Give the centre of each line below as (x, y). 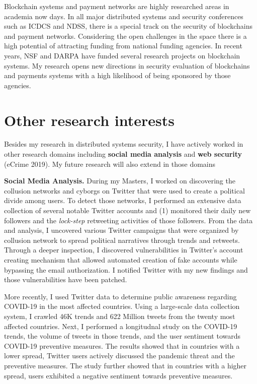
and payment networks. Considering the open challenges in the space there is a (125, 36)
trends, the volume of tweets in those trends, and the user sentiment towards (122, 336)
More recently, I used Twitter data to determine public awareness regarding (120, 296)
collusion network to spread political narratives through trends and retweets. (122, 240)
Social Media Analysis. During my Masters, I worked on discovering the (120, 181)
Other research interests (89, 120)
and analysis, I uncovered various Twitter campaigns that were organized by (121, 230)
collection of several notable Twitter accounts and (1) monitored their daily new (127, 210)
